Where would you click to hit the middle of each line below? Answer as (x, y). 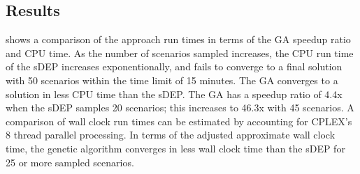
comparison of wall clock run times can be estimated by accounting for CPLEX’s (179, 121)
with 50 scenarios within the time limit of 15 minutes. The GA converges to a (172, 80)
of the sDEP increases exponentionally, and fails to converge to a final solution (174, 66)
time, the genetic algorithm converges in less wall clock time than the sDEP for (175, 148)
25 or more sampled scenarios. (70, 162)
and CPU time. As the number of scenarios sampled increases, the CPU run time (180, 53)
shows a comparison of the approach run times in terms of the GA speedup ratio (178, 39)
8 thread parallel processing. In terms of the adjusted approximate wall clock (171, 135)
